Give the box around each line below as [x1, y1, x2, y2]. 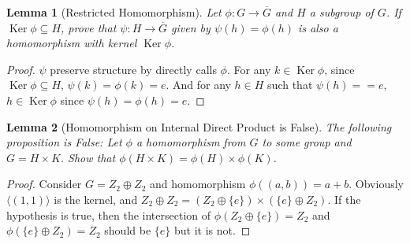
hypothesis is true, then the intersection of [6, 206, 211, 223]
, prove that [61, 19, 117, 35]
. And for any [166, 76, 231, 93]
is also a [298, 19, 338, 35]
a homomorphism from [136, 134, 246, 150]
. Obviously [348, 176, 404, 192]
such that [267, 76, 313, 93]
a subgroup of [309, 4, 374, 20]
